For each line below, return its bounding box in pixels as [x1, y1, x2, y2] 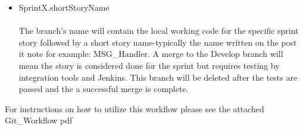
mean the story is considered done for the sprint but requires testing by [18, 59, 280, 71]
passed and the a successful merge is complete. [18, 83, 189, 95]
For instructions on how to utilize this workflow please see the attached [5, 102, 264, 115]
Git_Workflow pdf [5, 114, 73, 126]
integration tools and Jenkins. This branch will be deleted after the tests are [18, 71, 298, 83]
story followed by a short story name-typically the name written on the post [18, 36, 297, 48]
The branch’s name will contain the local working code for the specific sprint [18, 24, 299, 37]
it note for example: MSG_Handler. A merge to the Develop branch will [18, 47, 283, 60]
